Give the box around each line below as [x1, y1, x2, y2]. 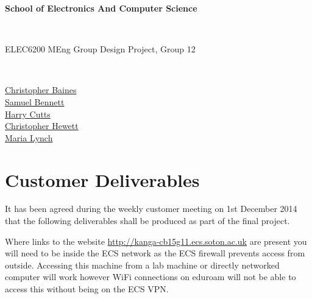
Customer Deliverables [5, 167, 200, 192]
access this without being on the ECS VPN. [5, 283, 169, 295]
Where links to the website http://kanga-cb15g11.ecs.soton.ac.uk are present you [5, 234, 307, 247]
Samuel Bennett [5, 95, 65, 108]
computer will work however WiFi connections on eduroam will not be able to [5, 270, 296, 283]
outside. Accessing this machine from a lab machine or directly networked [5, 258, 280, 271]
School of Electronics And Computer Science [5, 2, 197, 14]
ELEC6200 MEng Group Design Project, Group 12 [5, 43, 196, 55]
